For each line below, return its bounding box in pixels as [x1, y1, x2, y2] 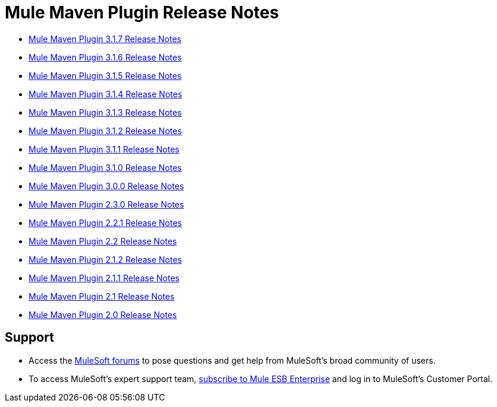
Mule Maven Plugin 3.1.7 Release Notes [29, 33, 181, 44]
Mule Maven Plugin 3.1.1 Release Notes [29, 144, 180, 154]
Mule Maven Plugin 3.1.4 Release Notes [29, 88, 183, 99]
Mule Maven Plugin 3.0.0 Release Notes [29, 180, 184, 191]
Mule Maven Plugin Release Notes [5, 2, 279, 23]
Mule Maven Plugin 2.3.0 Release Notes [29, 199, 184, 209]
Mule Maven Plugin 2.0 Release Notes [29, 309, 177, 320]
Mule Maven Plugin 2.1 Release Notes [29, 291, 175, 301]
